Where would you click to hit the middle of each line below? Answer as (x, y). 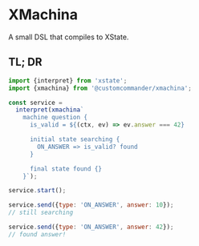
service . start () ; (37, 191)
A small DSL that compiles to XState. (69, 37)
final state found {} (66, 169)
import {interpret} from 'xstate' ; (68, 81)
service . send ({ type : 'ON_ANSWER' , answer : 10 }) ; (91, 205)
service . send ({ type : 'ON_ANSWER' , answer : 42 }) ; (91, 227)
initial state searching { (75, 139)
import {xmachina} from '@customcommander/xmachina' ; (100, 88)
